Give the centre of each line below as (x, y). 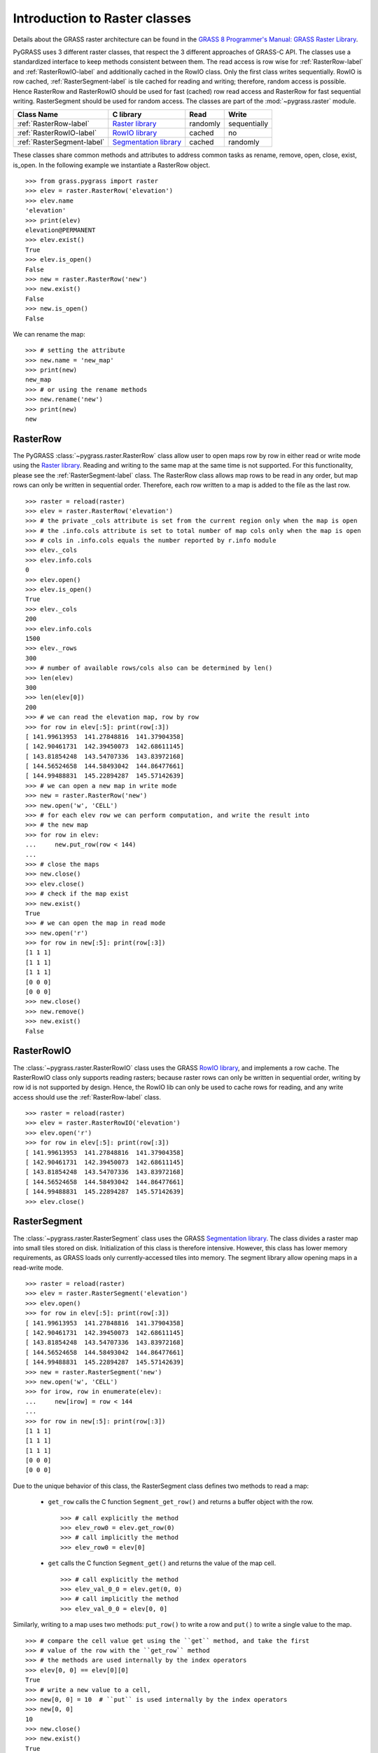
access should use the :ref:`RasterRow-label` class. (87, 1097)
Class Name (38, 114)
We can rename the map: (49, 334)
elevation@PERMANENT (61, 230)
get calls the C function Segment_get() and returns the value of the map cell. (162, 1563)
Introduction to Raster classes (102, 18)
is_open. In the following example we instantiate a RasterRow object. (111, 165)
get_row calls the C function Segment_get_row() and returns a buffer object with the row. (181, 1502)
